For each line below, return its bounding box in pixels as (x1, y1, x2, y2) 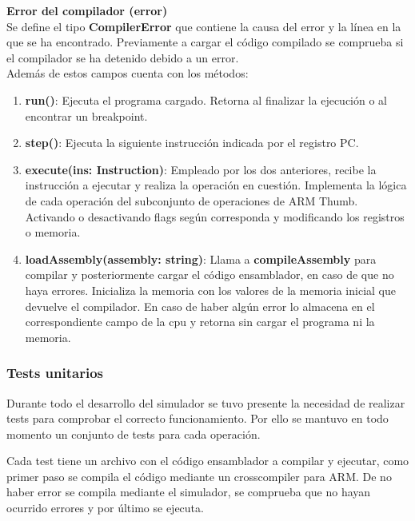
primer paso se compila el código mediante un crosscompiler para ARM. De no (6, 467, 392, 484)
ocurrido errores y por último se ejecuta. (6, 499, 204, 516)
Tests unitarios (6, 363, 103, 383)
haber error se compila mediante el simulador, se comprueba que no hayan (6, 483, 371, 500)
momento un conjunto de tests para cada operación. (6, 425, 261, 442)
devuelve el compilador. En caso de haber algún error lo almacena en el (25, 297, 375, 314)
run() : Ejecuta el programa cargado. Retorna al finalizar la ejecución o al (25, 91, 387, 108)
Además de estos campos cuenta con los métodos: (6, 65, 249, 82)
